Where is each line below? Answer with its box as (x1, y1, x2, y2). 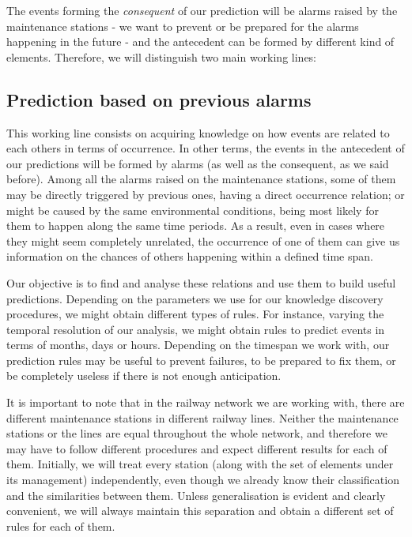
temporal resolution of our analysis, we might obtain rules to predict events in (6, 321, 385, 337)
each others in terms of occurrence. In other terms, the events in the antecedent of (6, 140, 405, 156)
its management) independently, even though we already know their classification (6, 471, 399, 488)
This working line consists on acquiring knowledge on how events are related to (6, 124, 390, 141)
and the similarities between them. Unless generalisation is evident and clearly (6, 486, 386, 503)
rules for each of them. (6, 517, 115, 534)
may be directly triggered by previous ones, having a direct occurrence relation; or (6, 186, 405, 202)
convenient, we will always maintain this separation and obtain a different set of (6, 502, 394, 519)
